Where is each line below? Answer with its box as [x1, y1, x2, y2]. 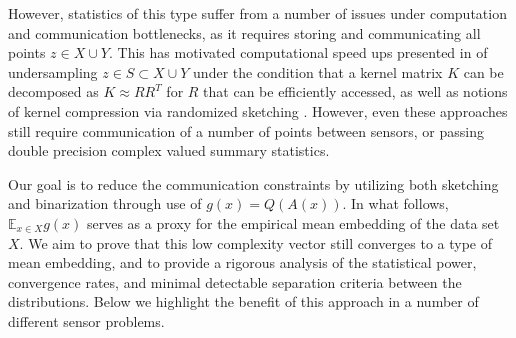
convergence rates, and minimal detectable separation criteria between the [8, 271, 462, 292]
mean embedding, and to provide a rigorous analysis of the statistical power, [8, 252, 477, 273]
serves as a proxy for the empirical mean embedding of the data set [86, 212, 500, 233]
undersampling [8, 61, 98, 82]
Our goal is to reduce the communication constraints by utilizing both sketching [8, 173, 499, 194]
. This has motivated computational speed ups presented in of [109, 42, 488, 63]
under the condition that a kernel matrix [193, 61, 443, 82]
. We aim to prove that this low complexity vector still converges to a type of [19, 232, 492, 253]
